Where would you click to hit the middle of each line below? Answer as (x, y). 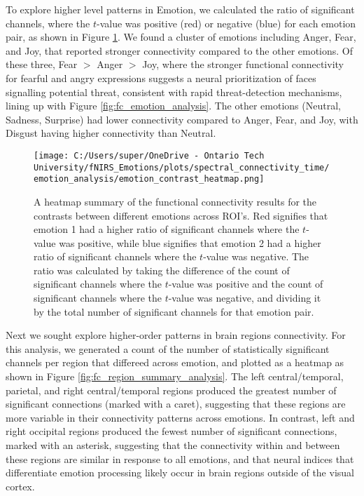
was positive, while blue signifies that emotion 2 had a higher (190, 242)
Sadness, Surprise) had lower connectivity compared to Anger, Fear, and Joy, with (182, 119)
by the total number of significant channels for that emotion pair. (174, 311)
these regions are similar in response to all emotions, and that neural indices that (180, 458)
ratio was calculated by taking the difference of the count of (162, 270)
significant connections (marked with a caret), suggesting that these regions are (176, 404)
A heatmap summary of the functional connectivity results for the (175, 201)
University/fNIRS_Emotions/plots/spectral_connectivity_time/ (182, 167)
